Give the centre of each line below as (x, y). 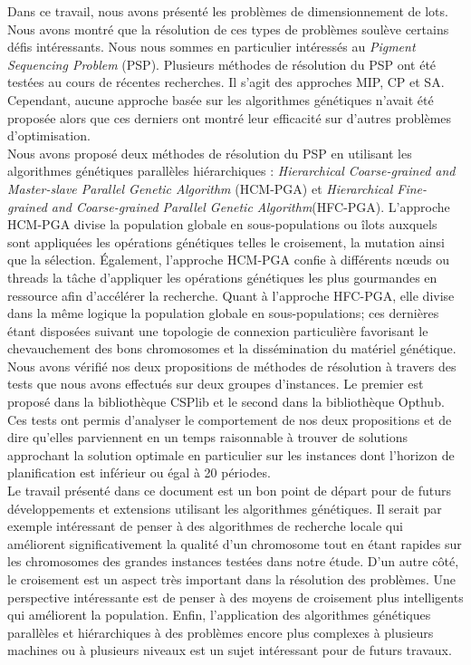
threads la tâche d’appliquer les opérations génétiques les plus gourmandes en (222, 277)
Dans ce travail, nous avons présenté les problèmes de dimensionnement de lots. (228, 11)
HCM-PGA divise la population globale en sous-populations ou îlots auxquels (222, 224)
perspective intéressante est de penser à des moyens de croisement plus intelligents (235, 597)
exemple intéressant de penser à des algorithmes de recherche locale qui (205, 526)
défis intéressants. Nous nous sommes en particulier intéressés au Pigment (211, 47)
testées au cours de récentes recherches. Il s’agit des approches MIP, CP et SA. (226, 82)
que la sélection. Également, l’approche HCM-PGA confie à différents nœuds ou (229, 260)
